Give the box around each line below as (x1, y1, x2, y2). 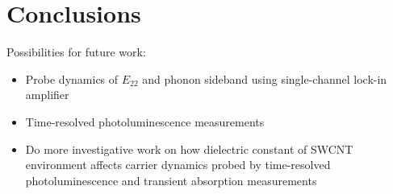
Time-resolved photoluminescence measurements (25, 113, 265, 130)
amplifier (25, 86, 69, 103)
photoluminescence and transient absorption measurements (25, 171, 317, 188)
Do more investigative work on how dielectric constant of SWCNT (25, 140, 353, 157)
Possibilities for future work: (6, 43, 146, 60)
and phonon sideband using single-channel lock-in (142, 70, 387, 87)
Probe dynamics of (25, 70, 119, 87)
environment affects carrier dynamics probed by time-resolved (25, 156, 331, 173)
